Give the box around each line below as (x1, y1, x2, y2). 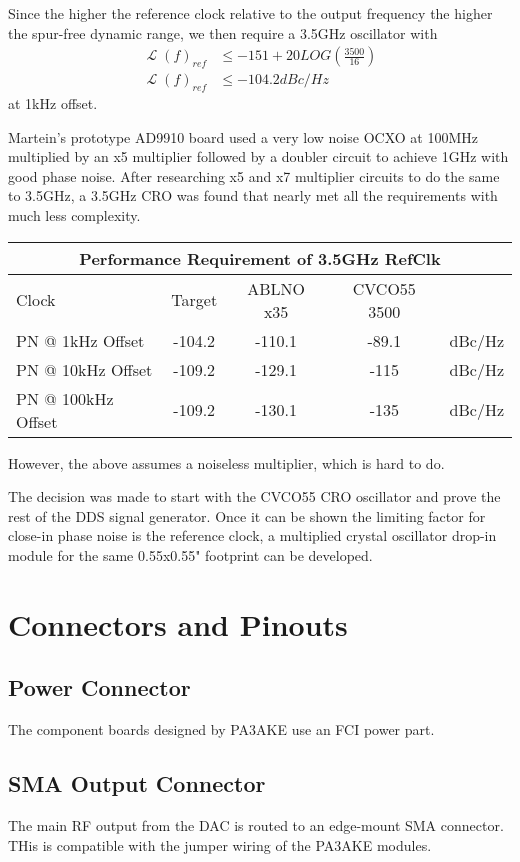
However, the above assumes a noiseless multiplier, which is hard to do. (8, 452, 445, 473)
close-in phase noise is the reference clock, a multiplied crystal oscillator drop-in (8, 525, 497, 546)
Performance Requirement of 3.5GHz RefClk (79, 246, 441, 270)
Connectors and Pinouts (8, 603, 348, 644)
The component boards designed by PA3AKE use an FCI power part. (8, 719, 435, 740)
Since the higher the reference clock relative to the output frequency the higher (8, 3, 493, 23)
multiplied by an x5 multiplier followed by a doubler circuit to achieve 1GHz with (8, 146, 509, 167)
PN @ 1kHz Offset (16, 328, 145, 352)
